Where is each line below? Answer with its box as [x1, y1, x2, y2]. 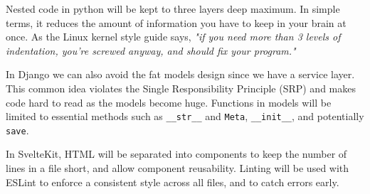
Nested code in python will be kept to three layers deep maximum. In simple [6, 1, 340, 16]
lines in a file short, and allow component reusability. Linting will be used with [6, 161, 349, 176]
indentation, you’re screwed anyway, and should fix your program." [6, 43, 296, 58]
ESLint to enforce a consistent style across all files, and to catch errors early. [6, 174, 339, 189]
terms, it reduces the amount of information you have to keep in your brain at [6, 15, 347, 30]
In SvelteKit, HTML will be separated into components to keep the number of [6, 146, 347, 161]
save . [6, 122, 29, 137]
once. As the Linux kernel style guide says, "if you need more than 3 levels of [6, 29, 341, 44]
